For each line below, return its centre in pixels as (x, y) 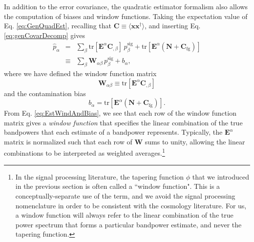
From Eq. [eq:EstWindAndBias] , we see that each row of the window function (120, 113)
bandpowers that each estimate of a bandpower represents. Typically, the (113, 132)
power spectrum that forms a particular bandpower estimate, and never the (128, 224)
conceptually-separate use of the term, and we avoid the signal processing (125, 195)
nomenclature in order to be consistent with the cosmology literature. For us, (131, 205)
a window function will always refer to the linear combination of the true (124, 215)
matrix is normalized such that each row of (68, 141)
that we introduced (221, 176)
